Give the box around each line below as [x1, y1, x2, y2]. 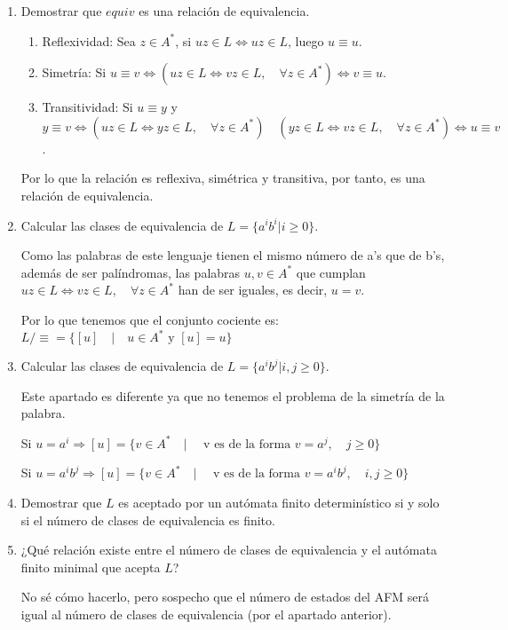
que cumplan [296, 263, 366, 281]
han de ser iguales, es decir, [178, 280, 328, 299]
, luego [287, 31, 324, 50]
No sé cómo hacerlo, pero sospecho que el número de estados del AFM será [20, 587, 430, 606]
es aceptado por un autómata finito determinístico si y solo [118, 493, 440, 511]
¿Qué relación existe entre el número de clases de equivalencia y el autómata [20, 540, 437, 559]
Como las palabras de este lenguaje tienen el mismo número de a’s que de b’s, [20, 246, 445, 264]
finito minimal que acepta [20, 557, 161, 576]
